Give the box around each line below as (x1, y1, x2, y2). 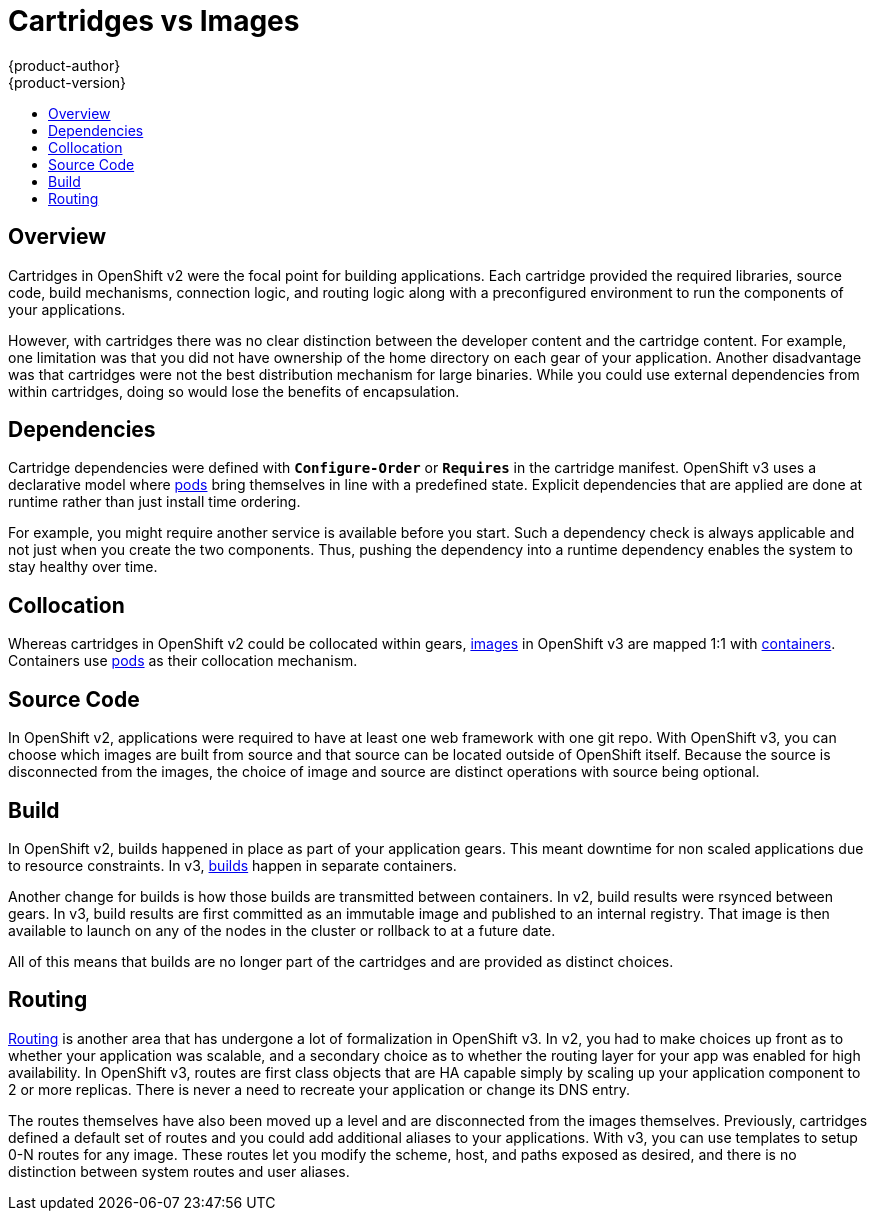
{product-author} (8, 56, 121, 74)
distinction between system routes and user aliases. (8, 1162, 350, 1180)
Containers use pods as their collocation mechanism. (8, 652, 358, 670)
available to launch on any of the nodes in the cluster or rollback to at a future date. (8, 921, 556, 939)
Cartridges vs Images (8, 4, 300, 38)
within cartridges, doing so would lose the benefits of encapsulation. (8, 382, 460, 400)
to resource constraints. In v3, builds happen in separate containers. (8, 856, 457, 874)
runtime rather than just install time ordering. (8, 493, 301, 511)
